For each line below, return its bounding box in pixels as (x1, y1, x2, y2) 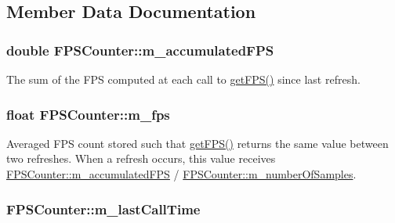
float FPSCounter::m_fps (6, 104, 170, 124)
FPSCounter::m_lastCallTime (6, 199, 201, 218)
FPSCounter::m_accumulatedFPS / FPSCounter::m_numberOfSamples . (6, 166, 357, 182)
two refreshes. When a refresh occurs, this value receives (6, 150, 276, 167)
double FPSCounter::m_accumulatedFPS (6, 40, 274, 59)
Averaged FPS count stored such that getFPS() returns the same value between (6, 135, 389, 151)
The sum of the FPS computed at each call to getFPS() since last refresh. (6, 71, 361, 87)
